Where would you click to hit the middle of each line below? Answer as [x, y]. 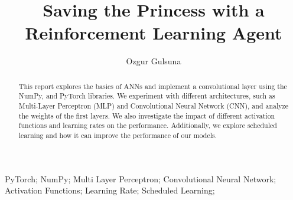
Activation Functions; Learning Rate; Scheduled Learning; [110, 190]
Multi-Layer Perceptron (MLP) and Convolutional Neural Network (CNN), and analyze [154, 106]
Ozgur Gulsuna [154, 61]
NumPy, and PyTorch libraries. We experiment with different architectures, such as [147, 96]
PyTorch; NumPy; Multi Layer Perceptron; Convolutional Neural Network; [141, 178]
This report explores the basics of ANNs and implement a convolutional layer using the [153, 86]
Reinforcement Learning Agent [154, 33]
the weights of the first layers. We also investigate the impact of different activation [147, 115]
